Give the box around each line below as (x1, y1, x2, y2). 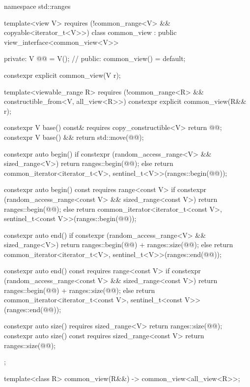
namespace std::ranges (4, 1, 71, 11)
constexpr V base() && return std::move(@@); (4, 131, 144, 142)
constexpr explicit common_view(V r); (4, 69, 121, 80)
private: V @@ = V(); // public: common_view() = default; (4, 53, 186, 64)
